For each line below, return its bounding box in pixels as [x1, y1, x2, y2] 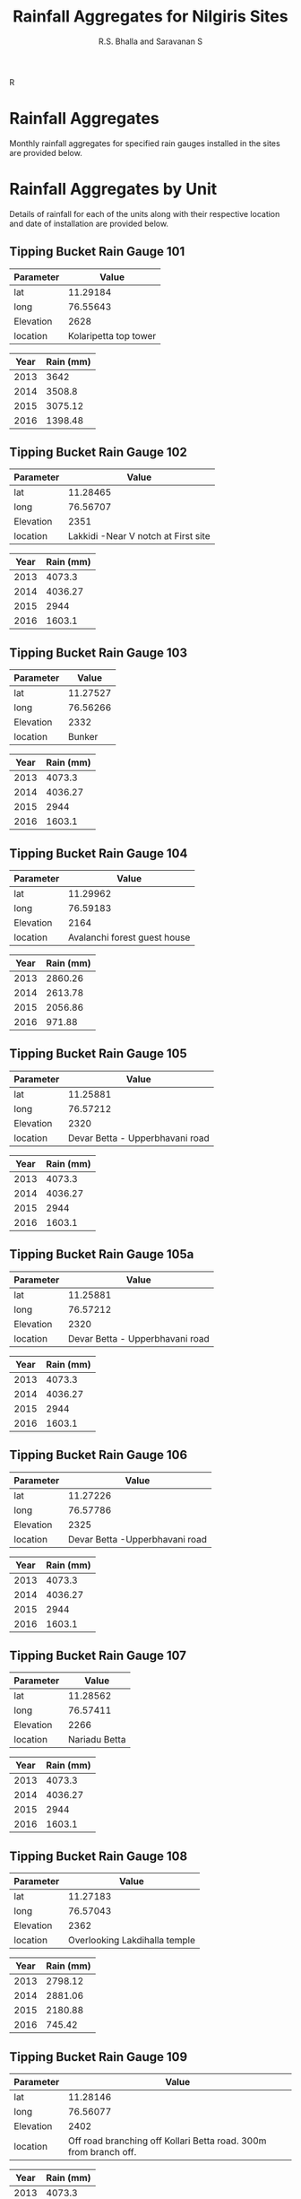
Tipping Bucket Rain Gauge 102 [9, 445, 188, 460]
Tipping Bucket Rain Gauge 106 [9, 1447, 188, 1463]
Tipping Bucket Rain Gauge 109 [9, 2049, 188, 2064]
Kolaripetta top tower [67, 329, 157, 342]
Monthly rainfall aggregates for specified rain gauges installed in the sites [9, 137, 280, 149]
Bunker [67, 731, 99, 743]
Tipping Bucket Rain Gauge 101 [9, 244, 185, 259]
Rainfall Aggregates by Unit [9, 179, 218, 199]
